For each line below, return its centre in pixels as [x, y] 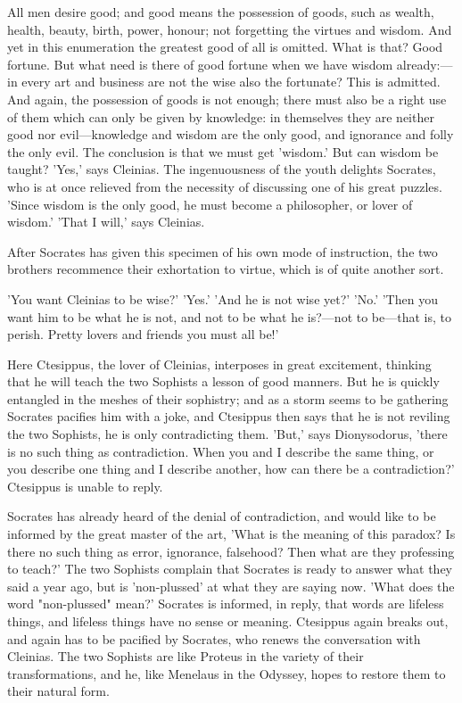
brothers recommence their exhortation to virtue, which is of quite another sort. [226, 269]
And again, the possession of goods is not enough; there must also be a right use [227, 99]
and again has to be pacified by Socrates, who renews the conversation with [214, 638]
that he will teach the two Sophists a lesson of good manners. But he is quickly [223, 381]
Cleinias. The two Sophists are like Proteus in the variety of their [186, 656]
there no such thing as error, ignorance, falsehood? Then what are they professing [231, 551]
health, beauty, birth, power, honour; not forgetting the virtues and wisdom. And [230, 29]
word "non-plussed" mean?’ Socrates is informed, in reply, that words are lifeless [226, 604]
